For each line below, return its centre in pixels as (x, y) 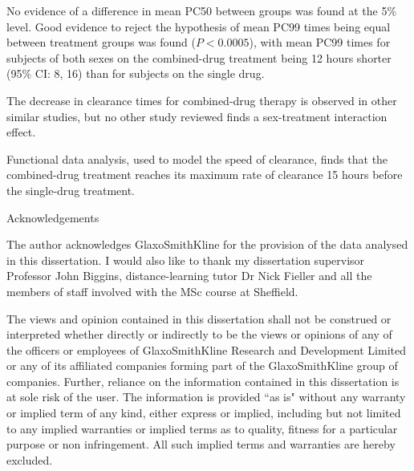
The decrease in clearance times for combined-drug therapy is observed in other (202, 100)
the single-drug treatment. (71, 190)
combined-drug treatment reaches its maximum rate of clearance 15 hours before (205, 175)
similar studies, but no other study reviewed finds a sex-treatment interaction (197, 116)
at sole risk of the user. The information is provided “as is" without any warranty (206, 397)
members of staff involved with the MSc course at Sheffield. (152, 291)
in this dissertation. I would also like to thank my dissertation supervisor (186, 260)
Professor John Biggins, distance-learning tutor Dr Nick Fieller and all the (189, 276)
